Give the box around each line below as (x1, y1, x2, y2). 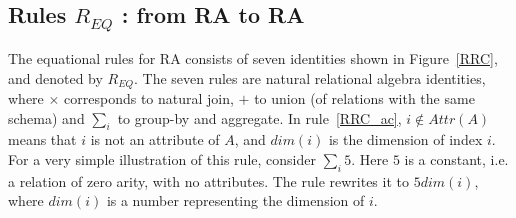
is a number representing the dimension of (106, 190, 365, 211)
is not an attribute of (90, 129, 220, 150)
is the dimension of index (328, 129, 483, 150)
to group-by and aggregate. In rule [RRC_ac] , (117, 107, 402, 128)
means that (8, 129, 77, 150)
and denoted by (8, 67, 103, 88)
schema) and (8, 107, 85, 128)
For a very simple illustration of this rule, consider (8, 149, 316, 170)
